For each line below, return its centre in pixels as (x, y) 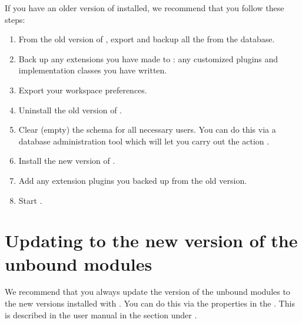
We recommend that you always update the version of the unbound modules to (147, 292)
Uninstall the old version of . (70, 110)
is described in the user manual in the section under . (101, 314)
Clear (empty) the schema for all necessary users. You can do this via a (147, 129)
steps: (15, 19)
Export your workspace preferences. (83, 90)
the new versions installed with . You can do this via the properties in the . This (150, 303)
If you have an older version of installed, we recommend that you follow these (145, 8)
